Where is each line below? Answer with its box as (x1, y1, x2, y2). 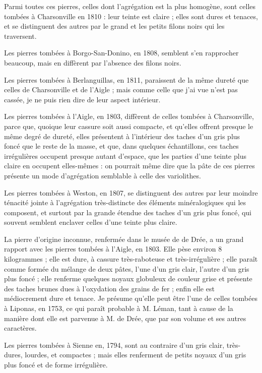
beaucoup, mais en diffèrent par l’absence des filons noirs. (4, 57, 181, 68)
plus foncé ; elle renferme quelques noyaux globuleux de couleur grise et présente (4, 273, 252, 284)
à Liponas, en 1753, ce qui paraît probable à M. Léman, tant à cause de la (4, 303, 233, 314)
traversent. (4, 30, 37, 41)
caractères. (4, 323, 37, 333)
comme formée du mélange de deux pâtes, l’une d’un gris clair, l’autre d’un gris (4, 263, 249, 274)
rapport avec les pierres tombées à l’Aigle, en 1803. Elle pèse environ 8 (4, 243, 222, 254)
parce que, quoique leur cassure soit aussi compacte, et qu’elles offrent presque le (4, 120, 253, 131)
